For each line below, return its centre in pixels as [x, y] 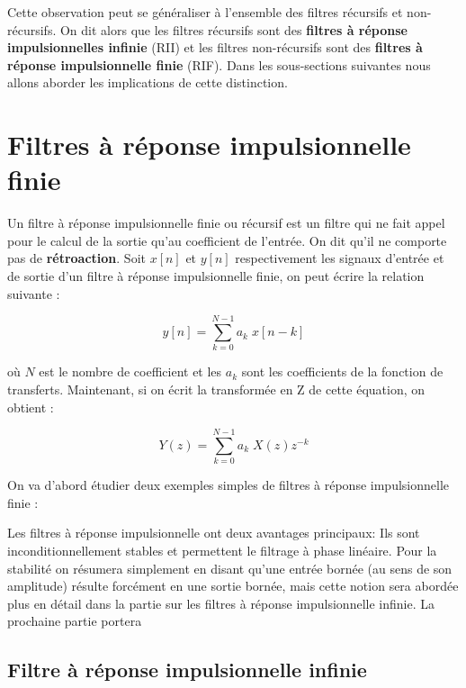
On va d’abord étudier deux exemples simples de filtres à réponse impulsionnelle [229, 485]
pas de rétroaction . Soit [76, 258]
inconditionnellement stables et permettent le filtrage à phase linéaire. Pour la [222, 551]
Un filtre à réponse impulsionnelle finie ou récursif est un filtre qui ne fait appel [226, 223]
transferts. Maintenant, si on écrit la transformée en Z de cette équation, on [216, 389]
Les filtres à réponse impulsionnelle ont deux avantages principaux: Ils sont [214, 533]
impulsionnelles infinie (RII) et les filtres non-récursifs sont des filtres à [215, 47]
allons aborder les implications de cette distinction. [148, 82]
